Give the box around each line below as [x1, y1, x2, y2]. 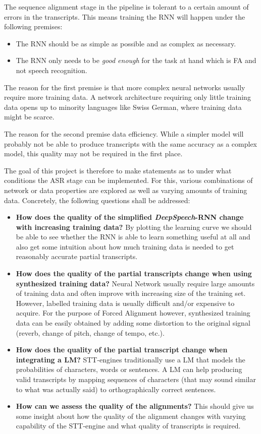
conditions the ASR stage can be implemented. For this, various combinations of [4, 175, 253, 185]
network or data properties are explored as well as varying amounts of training [4, 184, 247, 195]
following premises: [4, 21, 63, 32]
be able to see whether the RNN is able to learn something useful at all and [16, 231, 250, 242]
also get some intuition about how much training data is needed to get [16, 241, 234, 252]
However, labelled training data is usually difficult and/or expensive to [16, 297, 235, 308]
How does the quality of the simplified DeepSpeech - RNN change [16, 212, 244, 222]
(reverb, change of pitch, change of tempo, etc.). [16, 327, 165, 338]
